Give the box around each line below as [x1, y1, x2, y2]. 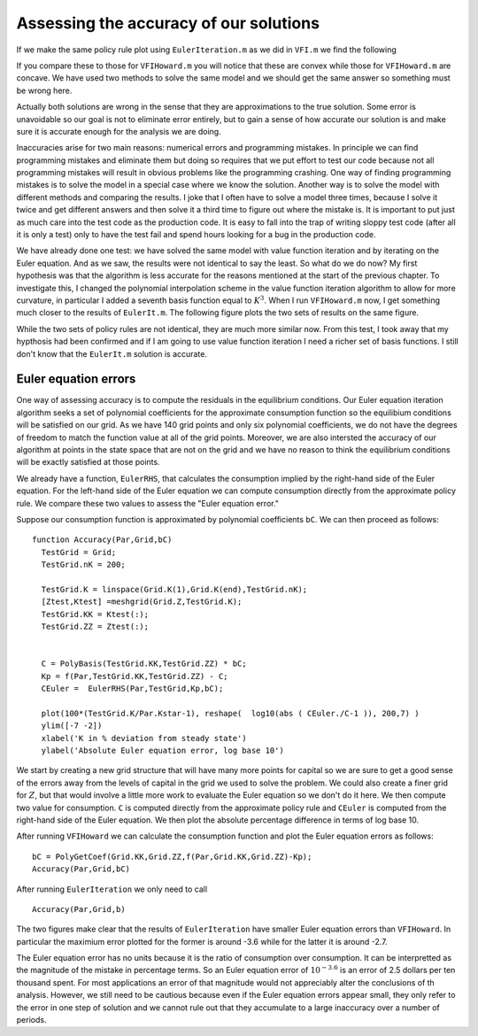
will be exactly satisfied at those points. [16, 457, 160, 468]
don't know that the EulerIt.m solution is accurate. [16, 348, 208, 359]
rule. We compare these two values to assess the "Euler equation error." [16, 498, 279, 508]
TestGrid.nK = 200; [41, 560, 126, 570]
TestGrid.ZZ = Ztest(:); [41, 622, 150, 632]
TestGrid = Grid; [41, 547, 117, 557]
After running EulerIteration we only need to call [16, 884, 208, 894]
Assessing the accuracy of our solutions [16, 13, 320, 33]
